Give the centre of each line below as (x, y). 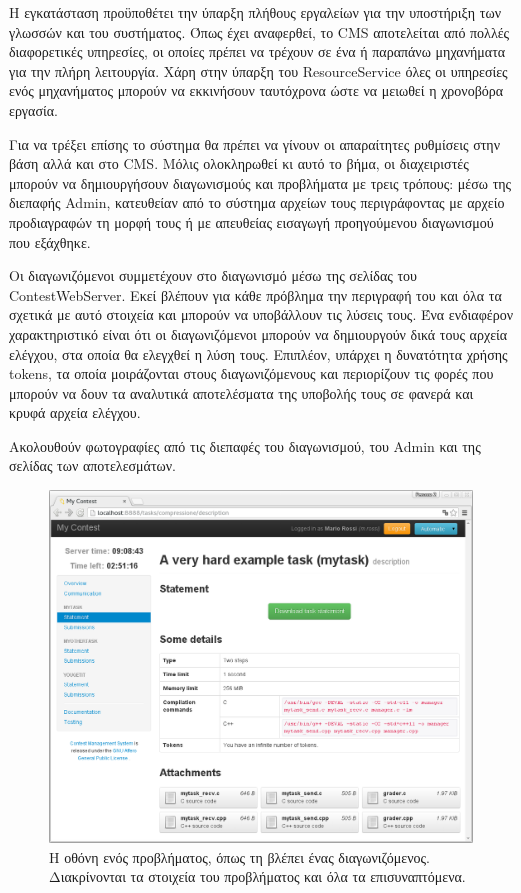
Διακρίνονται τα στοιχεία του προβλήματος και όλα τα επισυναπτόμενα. (257, 876)
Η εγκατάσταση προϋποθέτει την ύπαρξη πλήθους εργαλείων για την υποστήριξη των (255, 12)
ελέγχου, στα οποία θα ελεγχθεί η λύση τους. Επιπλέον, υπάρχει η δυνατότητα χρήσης (258, 353)
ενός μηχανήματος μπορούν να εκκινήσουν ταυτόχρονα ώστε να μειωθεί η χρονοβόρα (256, 90)
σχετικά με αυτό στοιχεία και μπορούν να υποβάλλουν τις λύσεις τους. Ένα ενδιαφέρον (261, 314)
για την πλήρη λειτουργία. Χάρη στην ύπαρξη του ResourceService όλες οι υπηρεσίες (258, 70)
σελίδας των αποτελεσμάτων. (92, 465)
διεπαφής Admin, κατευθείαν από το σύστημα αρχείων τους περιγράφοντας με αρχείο (257, 202)
